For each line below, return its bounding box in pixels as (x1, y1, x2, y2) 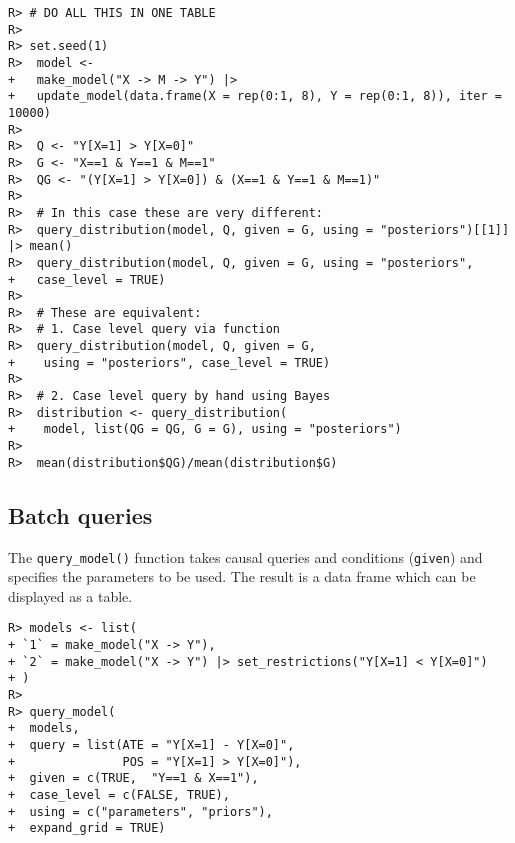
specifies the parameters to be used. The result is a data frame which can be (8, 566, 476, 587)
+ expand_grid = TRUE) (8, 821, 166, 836)
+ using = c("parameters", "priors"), (8, 804, 273, 819)
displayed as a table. (8, 585, 133, 606)
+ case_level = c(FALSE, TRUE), (8, 787, 230, 802)
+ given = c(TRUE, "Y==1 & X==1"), (8, 771, 259, 786)
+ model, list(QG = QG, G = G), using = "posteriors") (8, 422, 402, 437)
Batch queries (8, 499, 153, 530)
